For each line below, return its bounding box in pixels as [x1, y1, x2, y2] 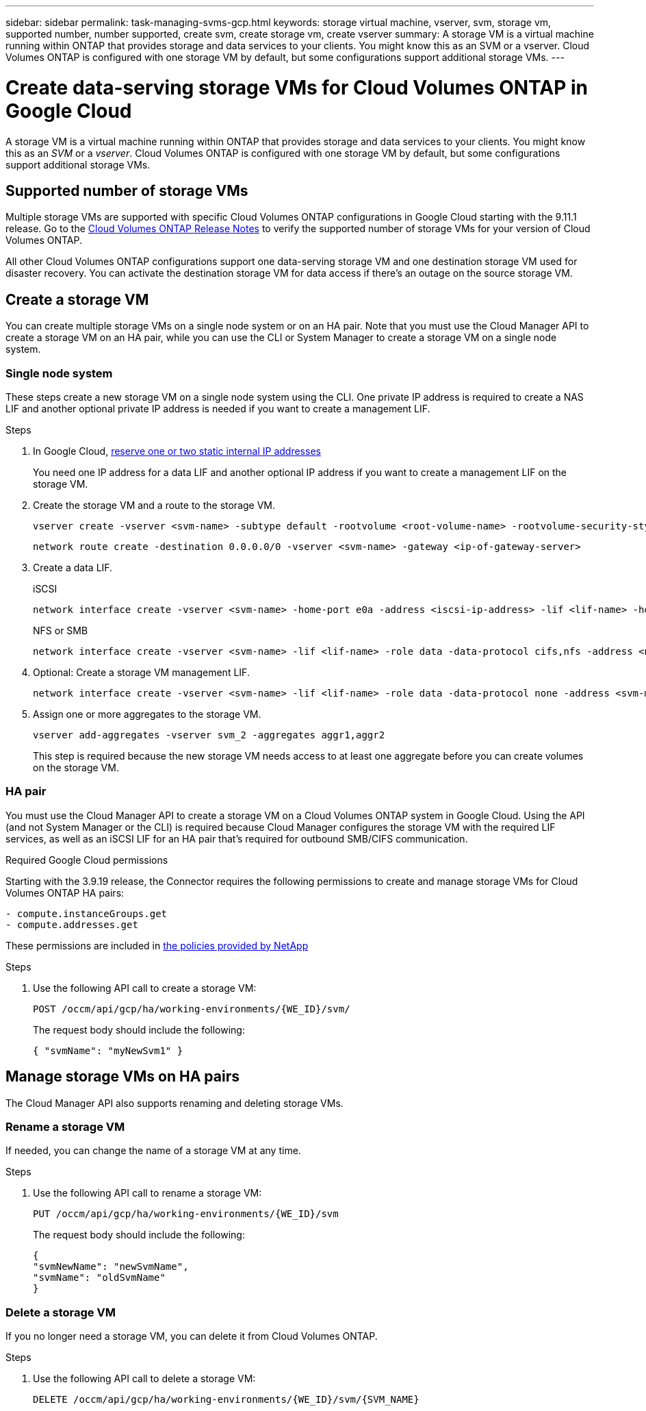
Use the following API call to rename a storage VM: [33, 1187, 262, 1199]
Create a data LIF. [33, 561, 113, 573]
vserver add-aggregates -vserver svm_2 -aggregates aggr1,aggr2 [33, 729, 385, 740]
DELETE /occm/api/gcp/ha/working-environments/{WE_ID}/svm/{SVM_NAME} [33, 1394, 419, 1406]
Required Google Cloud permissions [5, 853, 168, 866]
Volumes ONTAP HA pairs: [5, 886, 125, 899]
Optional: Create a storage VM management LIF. [33, 666, 250, 678]
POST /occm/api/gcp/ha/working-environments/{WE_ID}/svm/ [33, 1003, 350, 1014]
